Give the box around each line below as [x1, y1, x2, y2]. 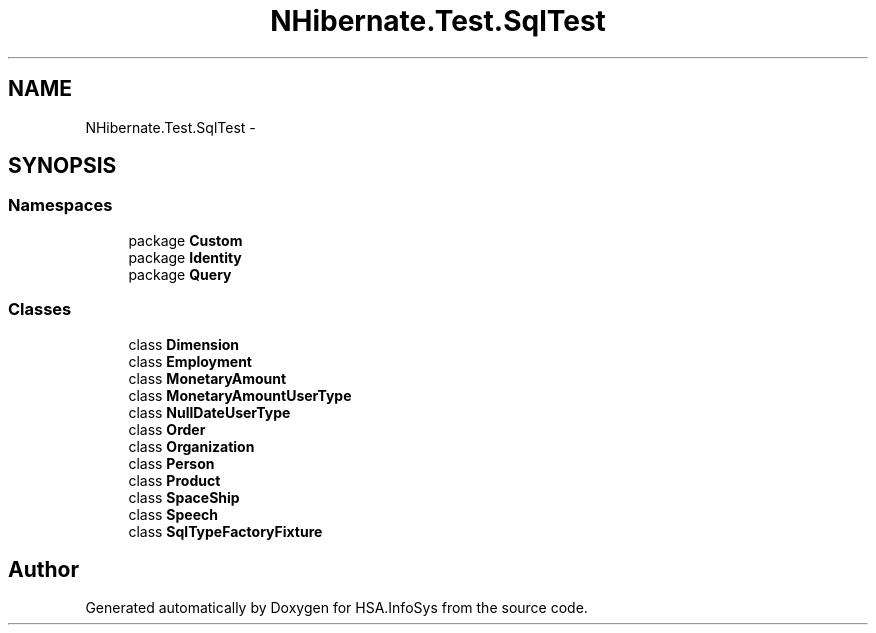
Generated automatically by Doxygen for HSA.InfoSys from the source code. [85, 599, 588, 617]
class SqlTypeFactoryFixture [128, 522, 323, 540]
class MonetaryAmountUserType [128, 386, 352, 404]
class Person [128, 454, 215, 472]
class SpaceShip [128, 488, 240, 506]
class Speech [128, 505, 218, 523]
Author [8, 556, 79, 582]
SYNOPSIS [8, 153, 117, 179]
